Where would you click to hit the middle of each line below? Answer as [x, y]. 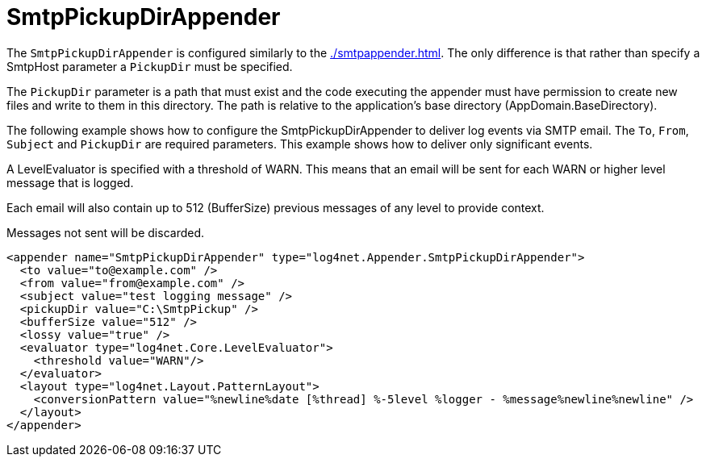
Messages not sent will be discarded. [106, 232]
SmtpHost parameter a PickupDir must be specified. [150, 66]
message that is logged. [70, 182]
